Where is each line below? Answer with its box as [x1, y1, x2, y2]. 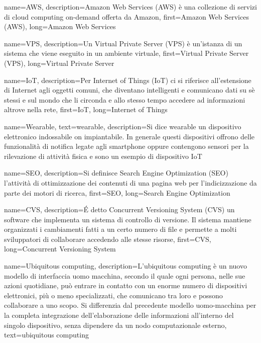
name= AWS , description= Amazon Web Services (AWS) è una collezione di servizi [4, 2, 257, 12]
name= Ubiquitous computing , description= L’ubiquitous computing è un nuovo [4, 261, 247, 271]
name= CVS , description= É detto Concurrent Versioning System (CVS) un [4, 204, 235, 215]
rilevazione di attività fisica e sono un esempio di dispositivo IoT [4, 150, 202, 161]
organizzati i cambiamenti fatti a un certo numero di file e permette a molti [4, 224, 237, 234]
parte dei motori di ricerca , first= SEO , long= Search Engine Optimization [4, 187, 230, 198]
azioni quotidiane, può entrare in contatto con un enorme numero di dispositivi [4, 280, 247, 291]
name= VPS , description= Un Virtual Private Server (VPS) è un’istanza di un [4, 38, 242, 48]
